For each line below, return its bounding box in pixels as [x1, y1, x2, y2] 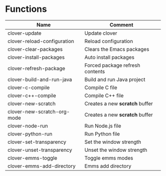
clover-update [7, 30, 42, 37]
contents [84, 68, 105, 75]
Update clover [84, 30, 118, 37]
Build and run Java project [84, 76, 146, 83]
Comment [109, 21, 133, 28]
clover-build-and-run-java [7, 76, 73, 83]
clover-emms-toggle [7, 154, 58, 161]
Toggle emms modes [84, 154, 133, 161]
